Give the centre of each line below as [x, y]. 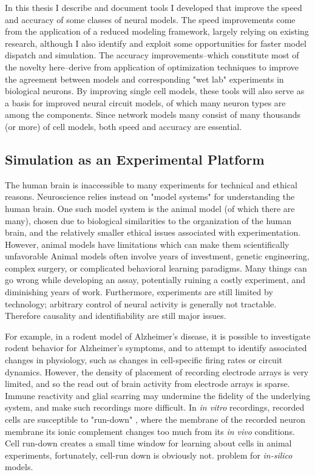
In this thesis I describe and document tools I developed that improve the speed [154, 7]
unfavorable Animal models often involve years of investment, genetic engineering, [157, 256]
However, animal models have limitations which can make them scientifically [147, 244]
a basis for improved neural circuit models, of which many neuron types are [145, 102]
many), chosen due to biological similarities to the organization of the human [148, 220]
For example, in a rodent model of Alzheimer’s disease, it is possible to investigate [158, 336]
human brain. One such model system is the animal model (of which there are [150, 208]
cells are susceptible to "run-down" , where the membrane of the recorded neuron [155, 419]
